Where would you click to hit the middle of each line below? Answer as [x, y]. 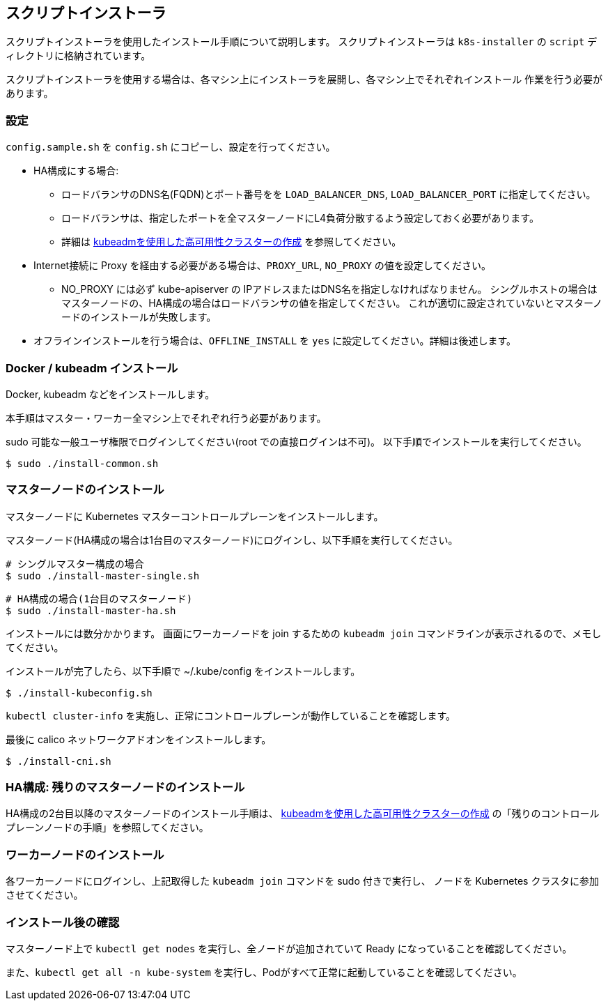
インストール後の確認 [63, 922]
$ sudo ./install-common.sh [82, 463]
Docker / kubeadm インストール [92, 368]
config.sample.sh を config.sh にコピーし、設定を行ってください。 [171, 147]
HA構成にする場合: [76, 171]
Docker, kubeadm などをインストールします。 [110, 394]
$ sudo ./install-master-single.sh [103, 576]
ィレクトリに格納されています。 [78, 56]
